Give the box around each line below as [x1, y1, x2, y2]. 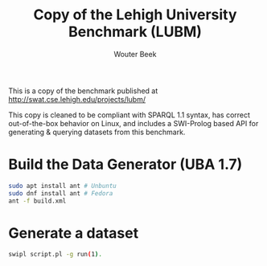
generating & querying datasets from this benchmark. [8, 127, 186, 137]
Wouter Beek [113, 49, 157, 59]
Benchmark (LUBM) [68, 23, 203, 41]
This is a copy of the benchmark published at [8, 86, 158, 96]
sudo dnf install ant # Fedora [8, 189, 113, 198]
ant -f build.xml [8, 197, 67, 205]
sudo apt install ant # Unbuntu [8, 182, 117, 190]
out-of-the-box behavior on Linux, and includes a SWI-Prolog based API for [8, 118, 259, 128]
